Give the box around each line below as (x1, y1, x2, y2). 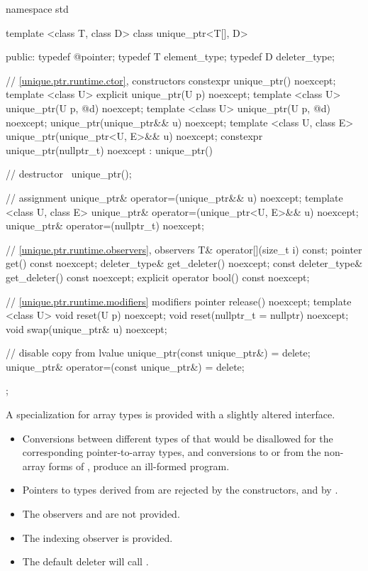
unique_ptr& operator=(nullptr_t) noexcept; (6, 218, 204, 233)
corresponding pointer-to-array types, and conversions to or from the (22, 445, 321, 459)
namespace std (6, 1, 69, 16)
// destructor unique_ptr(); (6, 166, 132, 181)
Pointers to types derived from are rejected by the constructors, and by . (22, 482, 338, 497)
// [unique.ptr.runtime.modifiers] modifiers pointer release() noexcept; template (6, 293, 352, 308)
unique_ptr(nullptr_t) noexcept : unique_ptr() (6, 142, 213, 157)
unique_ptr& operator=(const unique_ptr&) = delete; (6, 359, 245, 374)
